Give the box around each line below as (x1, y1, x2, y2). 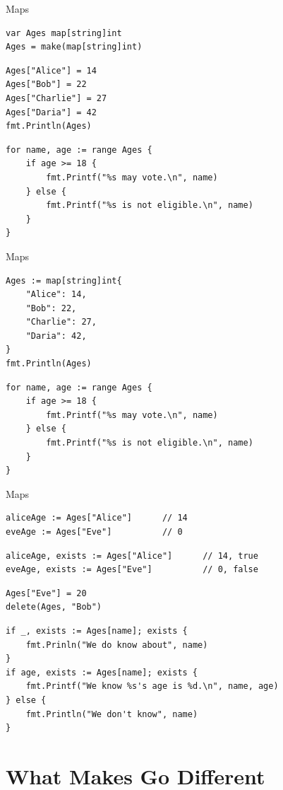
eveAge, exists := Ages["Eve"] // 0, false (6, 564, 258, 575)
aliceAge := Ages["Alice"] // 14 (6, 513, 188, 523)
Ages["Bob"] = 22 (6, 79, 87, 90)
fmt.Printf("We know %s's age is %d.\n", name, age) (25, 681, 279, 692)
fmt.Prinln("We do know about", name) (25, 639, 208, 650)
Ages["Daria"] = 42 (6, 107, 97, 117)
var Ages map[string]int (6, 28, 122, 38)
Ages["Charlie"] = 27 (6, 93, 107, 103)
